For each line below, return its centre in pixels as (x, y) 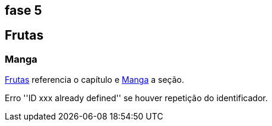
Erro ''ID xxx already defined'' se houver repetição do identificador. (136, 98)
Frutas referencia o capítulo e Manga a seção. (94, 80)
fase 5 (23, 10)
